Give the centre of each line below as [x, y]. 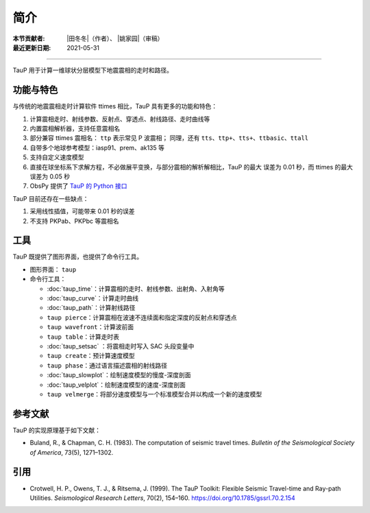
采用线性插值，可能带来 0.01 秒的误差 [82, 211]
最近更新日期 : [32, 47]
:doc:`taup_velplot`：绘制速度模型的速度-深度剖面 [116, 385]
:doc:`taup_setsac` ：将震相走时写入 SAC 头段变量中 [121, 346]
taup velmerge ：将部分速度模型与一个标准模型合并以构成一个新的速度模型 [155, 394]
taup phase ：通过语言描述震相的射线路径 [107, 365]
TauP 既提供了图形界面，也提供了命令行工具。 [78, 256]
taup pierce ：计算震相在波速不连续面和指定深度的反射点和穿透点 [142, 317]
